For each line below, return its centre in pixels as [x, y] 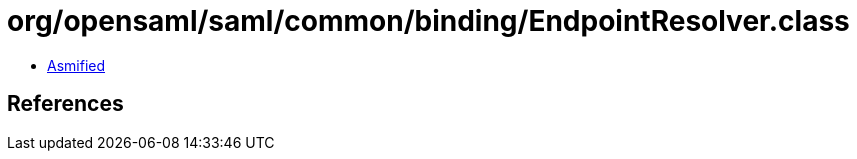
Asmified [76, 65]
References [65, 104]
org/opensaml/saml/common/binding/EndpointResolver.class [428, 21]
